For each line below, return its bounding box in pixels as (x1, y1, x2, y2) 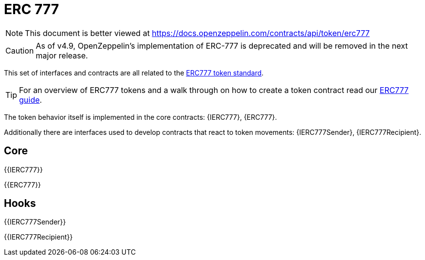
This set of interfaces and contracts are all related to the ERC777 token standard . (4, 68, 264, 77)
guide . (19, 94, 42, 105)
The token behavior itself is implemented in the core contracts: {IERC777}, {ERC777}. (4, 112, 277, 121)
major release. (36, 50, 88, 60)
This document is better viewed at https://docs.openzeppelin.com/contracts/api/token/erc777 (25, 28, 370, 38)
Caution (5, 45, 34, 56)
